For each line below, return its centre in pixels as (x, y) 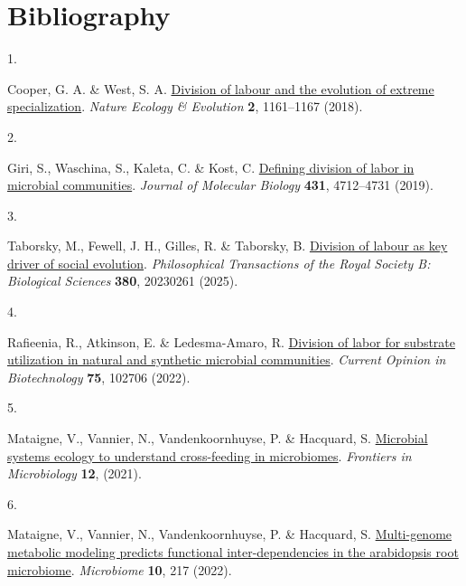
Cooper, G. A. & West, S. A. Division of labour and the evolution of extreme (221, 88)
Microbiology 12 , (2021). (75, 473)
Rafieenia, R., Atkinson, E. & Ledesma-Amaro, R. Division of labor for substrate (232, 341)
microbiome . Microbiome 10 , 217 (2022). (120, 569)
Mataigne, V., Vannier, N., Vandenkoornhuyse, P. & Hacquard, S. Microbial (218, 438)
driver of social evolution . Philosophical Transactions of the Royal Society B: (219, 263)
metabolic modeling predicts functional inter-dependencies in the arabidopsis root (233, 552)
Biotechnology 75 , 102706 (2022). (99, 377)
